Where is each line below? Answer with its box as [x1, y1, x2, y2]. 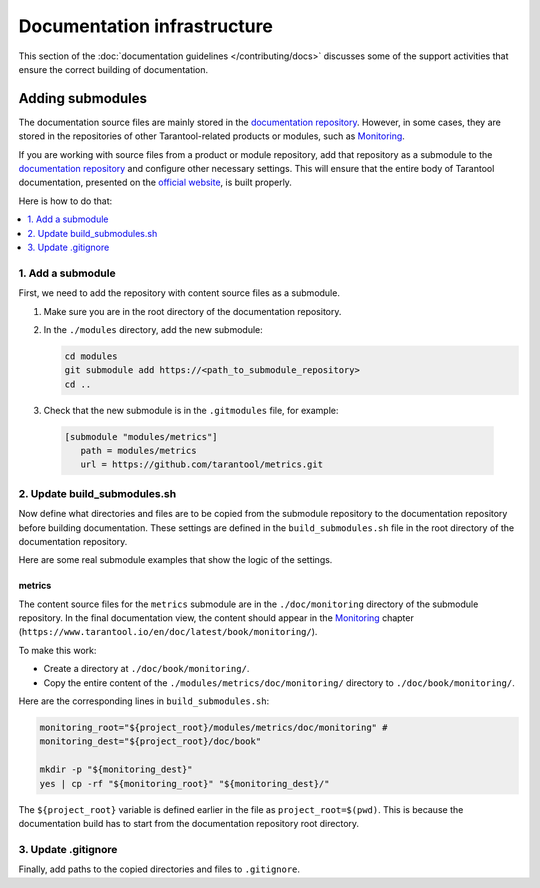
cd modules [64, 350, 118, 362]
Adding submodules [18, 90, 148, 107]
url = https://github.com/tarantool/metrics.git [80, 459, 324, 470]
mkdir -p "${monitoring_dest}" [39, 764, 194, 775]
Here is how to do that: [18, 195, 113, 207]
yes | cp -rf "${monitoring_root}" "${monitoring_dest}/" [39, 778, 330, 789]
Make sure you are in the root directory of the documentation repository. [43, 305, 342, 317]
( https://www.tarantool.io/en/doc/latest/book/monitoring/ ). [18, 626, 318, 638]
